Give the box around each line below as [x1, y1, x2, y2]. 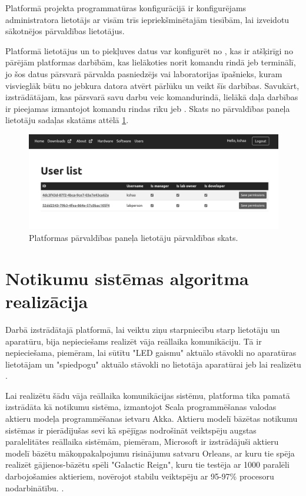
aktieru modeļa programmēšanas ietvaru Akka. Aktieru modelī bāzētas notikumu [5, 412, 298, 425]
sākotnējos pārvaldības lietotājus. [5, 25, 125, 37]
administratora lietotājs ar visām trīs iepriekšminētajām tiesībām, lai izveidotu [5, 13, 290, 25]
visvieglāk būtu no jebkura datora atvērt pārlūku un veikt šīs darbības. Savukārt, [5, 79, 300, 91]
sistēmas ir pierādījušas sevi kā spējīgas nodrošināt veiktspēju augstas [5, 424, 257, 436]
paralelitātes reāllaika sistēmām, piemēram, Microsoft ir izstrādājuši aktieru [5, 435, 279, 448]
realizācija [5, 289, 88, 313]
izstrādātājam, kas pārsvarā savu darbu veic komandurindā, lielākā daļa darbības [5, 91, 298, 103]
